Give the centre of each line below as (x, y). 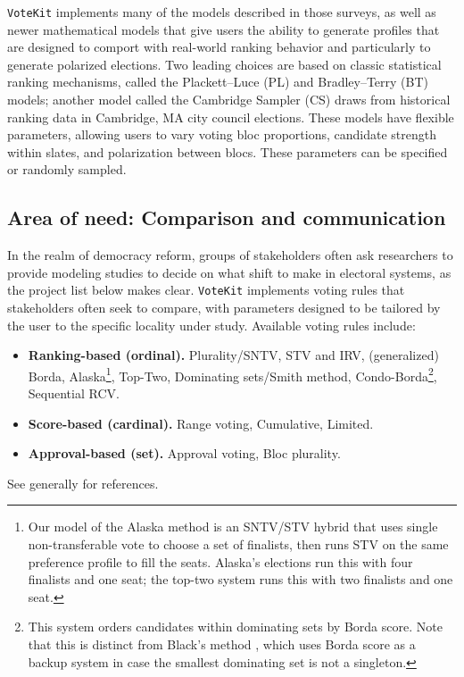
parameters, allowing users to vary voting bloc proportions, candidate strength (222, 134)
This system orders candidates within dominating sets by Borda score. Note (235, 627)
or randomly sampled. (67, 169)
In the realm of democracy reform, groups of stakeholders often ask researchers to (230, 255)
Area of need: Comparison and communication (227, 217)
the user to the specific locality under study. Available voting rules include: (211, 325)
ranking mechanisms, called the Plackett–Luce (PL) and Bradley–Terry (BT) (218, 82)
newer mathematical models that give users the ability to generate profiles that (224, 29)
